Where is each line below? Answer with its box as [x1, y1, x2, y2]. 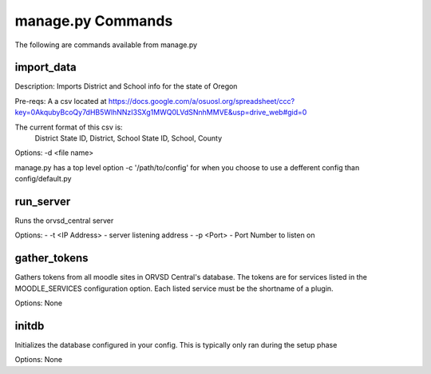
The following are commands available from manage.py [14, 40, 198, 50]
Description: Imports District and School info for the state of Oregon [14, 82, 238, 91]
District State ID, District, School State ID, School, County [34, 133, 223, 143]
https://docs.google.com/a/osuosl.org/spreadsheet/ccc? [108, 96, 295, 105]
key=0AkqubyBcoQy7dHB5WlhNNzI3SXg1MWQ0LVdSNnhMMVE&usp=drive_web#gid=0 [14, 108, 307, 117]
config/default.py [14, 174, 72, 184]
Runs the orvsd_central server [14, 216, 114, 225]
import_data [14, 61, 77, 74]
